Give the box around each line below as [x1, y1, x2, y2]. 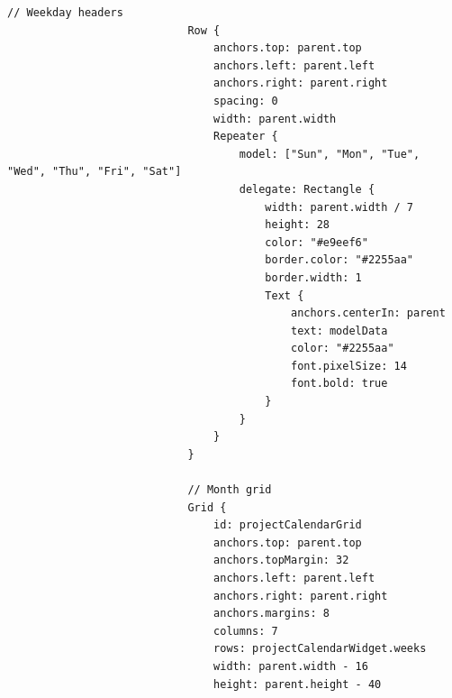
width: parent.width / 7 [265, 200, 414, 214]
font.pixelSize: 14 [291, 359, 407, 372]
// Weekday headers [7, 6, 123, 19]
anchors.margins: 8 [213, 607, 330, 620]
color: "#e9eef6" [265, 235, 368, 249]
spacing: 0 [213, 94, 278, 107]
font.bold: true [291, 377, 388, 390]
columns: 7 [213, 624, 278, 638]
